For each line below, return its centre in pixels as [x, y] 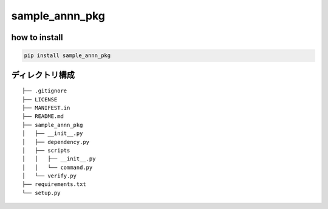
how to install [37, 37]
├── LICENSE [40, 99]
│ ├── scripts [46, 150]
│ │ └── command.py [57, 167]
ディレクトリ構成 [43, 75]
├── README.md [43, 116]
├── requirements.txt [54, 184]
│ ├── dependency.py [56, 142]
